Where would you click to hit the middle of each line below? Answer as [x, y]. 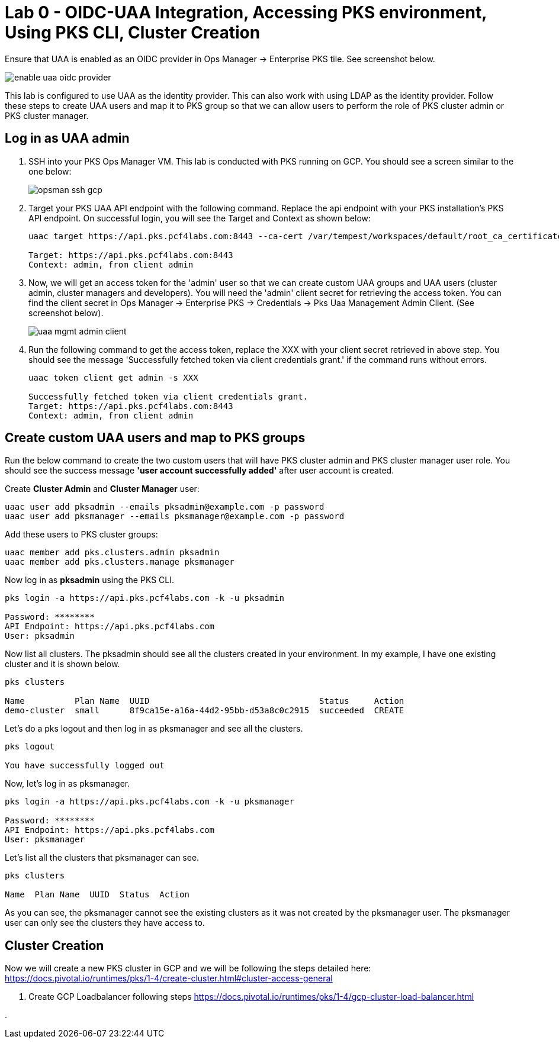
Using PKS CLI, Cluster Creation [133, 33]
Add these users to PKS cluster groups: [81, 535]
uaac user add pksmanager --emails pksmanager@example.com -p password [175, 516]
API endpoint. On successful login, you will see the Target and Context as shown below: [200, 218]
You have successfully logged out [85, 766]
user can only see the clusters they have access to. [105, 923]
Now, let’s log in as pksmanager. [68, 784]
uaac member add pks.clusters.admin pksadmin [112, 553]
